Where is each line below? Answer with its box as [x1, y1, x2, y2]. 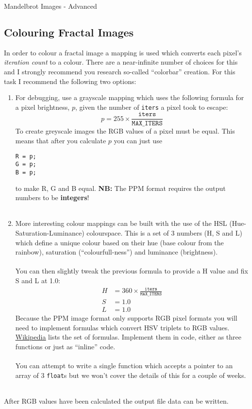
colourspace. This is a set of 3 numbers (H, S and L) [86, 228, 242, 238]
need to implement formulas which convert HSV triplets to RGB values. [15, 322, 230, 332]
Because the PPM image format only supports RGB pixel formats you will [15, 313, 237, 323]
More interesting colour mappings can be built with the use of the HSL [15, 218, 227, 228]
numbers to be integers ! [15, 192, 89, 203]
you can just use [114, 136, 162, 146]
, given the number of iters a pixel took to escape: [75, 102, 228, 112]
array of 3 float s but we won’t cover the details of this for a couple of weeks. [15, 370, 246, 380]
